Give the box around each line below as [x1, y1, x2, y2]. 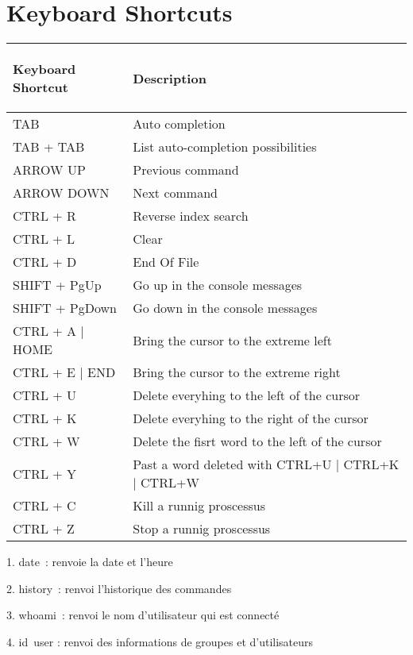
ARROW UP [13, 160, 86, 179]
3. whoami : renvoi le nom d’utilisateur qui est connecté [6, 607, 280, 623]
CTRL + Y [13, 464, 76, 483]
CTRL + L [13, 229, 75, 249]
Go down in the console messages [133, 299, 318, 318]
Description [133, 68, 206, 87]
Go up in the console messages [133, 275, 303, 295]
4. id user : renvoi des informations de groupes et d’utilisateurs [6, 633, 314, 649]
